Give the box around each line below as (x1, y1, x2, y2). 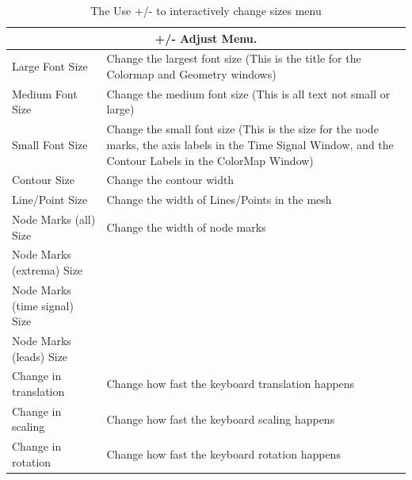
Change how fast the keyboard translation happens (106, 375, 355, 392)
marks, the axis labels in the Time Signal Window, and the (106, 136, 394, 152)
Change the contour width (106, 171, 235, 188)
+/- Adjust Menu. (154, 29, 257, 46)
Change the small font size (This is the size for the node (106, 121, 379, 137)
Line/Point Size (12, 191, 88, 208)
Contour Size (12, 171, 74, 188)
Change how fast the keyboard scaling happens (106, 410, 335, 427)
